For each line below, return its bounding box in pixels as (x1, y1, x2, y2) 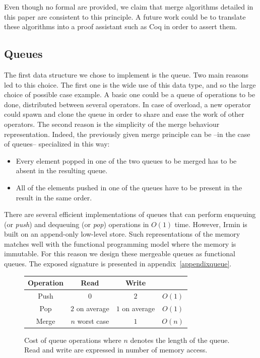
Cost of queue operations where (24, 334, 121, 345)
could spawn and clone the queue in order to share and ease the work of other (4, 109, 244, 119)
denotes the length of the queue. (130, 334, 230, 345)
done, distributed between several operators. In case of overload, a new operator (4, 99, 251, 109)
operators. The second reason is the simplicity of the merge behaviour (4, 118, 220, 129)
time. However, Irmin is (174, 219, 247, 229)
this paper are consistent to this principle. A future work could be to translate (4, 11, 246, 22)
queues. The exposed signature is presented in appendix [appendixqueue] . (4, 258, 232, 269)
